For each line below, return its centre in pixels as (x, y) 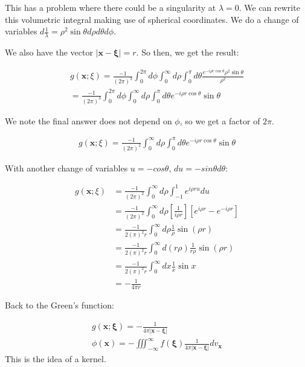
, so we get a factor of (220, 120)
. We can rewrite (269, 7)
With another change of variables (66, 168)
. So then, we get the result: (188, 52)
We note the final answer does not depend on (88, 120)
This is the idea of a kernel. (56, 358)
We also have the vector (49, 52)
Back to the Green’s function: (59, 305)
